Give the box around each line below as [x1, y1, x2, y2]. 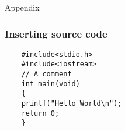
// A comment [21, 70, 72, 79]
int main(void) [21, 79, 80, 88]
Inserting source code [5, 26, 107, 41]
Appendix [5, 1, 40, 13]
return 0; [21, 109, 60, 117]
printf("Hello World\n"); [21, 99, 122, 108]
